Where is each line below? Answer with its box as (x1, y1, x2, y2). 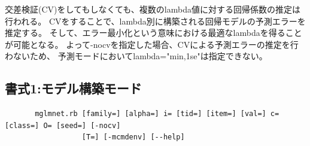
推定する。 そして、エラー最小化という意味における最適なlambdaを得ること (5, 26, 302, 39)
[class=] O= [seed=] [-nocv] (5, 121, 121, 130)
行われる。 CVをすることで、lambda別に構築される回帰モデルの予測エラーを (5, 14, 306, 27)
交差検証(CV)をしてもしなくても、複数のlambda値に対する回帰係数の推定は (5, 3, 300, 15)
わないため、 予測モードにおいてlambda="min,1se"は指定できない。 (5, 50, 268, 62)
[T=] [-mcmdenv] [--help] (81, 133, 185, 142)
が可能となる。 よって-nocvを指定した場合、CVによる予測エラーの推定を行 (5, 38, 299, 50)
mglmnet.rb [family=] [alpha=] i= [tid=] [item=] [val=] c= (35, 109, 279, 118)
